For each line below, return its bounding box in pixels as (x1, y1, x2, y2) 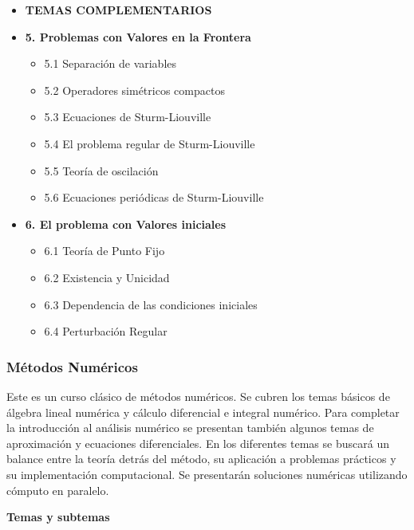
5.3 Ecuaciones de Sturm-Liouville (44, 108, 211, 125)
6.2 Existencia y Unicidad (44, 269, 170, 285)
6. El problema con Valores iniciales (25, 215, 227, 232)
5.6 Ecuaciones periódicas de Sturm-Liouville (44, 189, 264, 206)
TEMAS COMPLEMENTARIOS (25, 2, 212, 18)
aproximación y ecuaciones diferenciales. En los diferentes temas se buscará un (6, 434, 389, 451)
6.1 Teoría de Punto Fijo (44, 242, 165, 259)
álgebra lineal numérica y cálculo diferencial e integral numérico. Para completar (6, 403, 400, 420)
